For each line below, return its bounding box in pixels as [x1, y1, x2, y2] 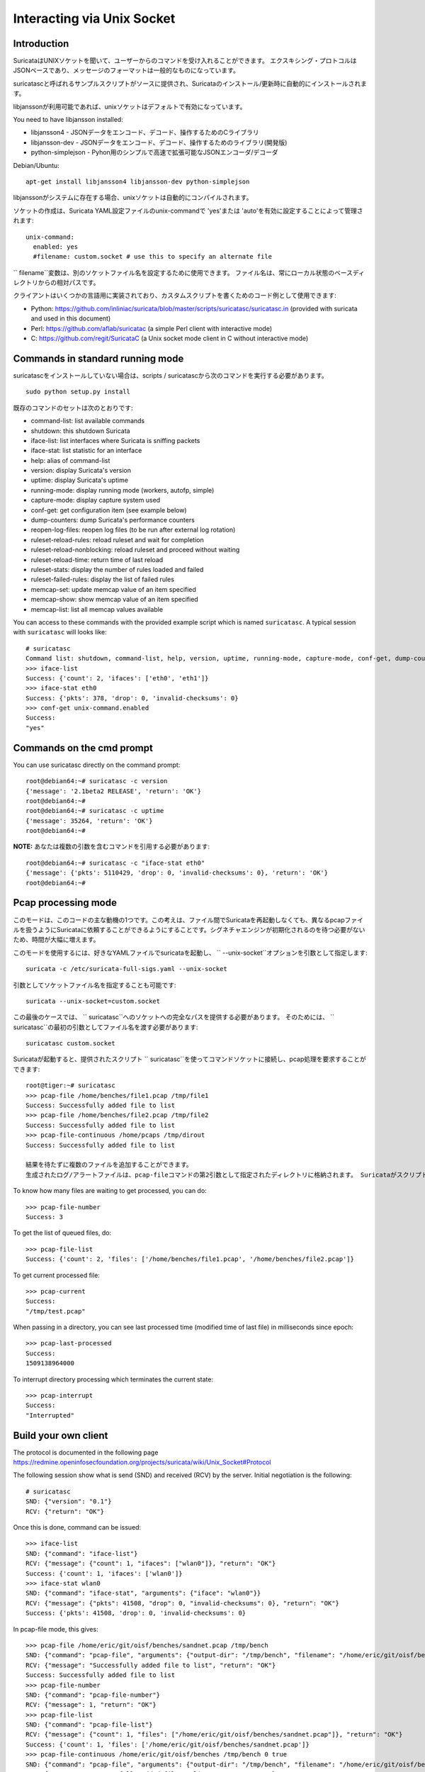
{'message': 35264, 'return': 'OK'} [25, 817, 153, 825]
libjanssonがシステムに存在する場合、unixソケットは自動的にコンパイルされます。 [13, 194, 253, 202]
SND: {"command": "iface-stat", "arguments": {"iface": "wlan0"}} [25, 1589, 261, 1598]
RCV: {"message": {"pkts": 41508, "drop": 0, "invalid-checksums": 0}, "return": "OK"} [25, 1599, 340, 1607]
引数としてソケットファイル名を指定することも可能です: [13, 980, 176, 989]
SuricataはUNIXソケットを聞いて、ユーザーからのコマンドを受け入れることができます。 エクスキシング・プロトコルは [13, 57, 357, 65]
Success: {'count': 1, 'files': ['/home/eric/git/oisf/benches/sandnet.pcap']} [25, 1740, 310, 1749]
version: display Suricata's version [30, 466, 131, 475]
